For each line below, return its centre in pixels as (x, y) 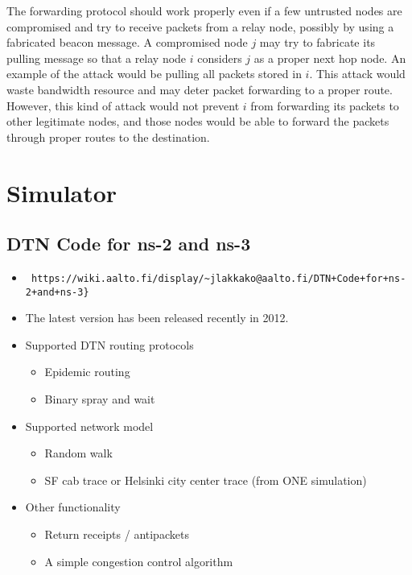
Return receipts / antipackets (117, 534)
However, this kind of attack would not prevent (123, 105)
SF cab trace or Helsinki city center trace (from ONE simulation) (206, 480)
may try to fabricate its (317, 42)
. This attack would (357, 74)
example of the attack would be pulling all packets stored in (154, 74)
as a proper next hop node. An (330, 58)
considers (220, 58)
